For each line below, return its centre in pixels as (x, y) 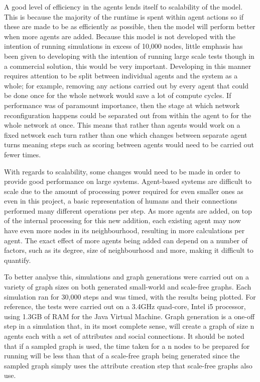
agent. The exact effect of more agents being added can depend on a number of (126, 240)
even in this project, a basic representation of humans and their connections (121, 201)
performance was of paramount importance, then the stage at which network (122, 105)
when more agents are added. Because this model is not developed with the (120, 36)
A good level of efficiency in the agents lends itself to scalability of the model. (123, 7)
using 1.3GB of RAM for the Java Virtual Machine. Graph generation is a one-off (129, 316)
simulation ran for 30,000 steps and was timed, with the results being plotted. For (130, 296)
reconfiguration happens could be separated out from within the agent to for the (128, 115)
